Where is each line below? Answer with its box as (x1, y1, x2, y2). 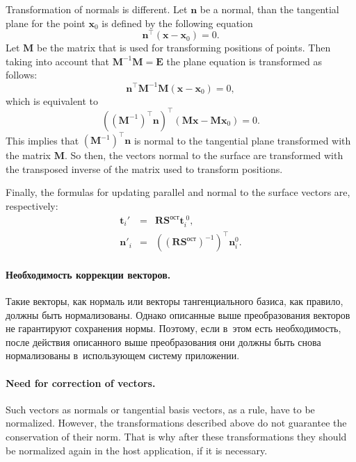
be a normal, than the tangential (200, 2, 339, 16)
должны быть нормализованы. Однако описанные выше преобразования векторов (6, 307, 350, 322)
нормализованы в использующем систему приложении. (6, 348, 240, 363)
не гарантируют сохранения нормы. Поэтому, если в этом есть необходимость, (6, 321, 341, 336)
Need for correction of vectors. (6, 375, 156, 390)
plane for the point (6, 15, 86, 30)
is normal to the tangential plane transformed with (133, 133, 351, 147)
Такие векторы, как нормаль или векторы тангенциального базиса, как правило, (6, 294, 343, 308)
